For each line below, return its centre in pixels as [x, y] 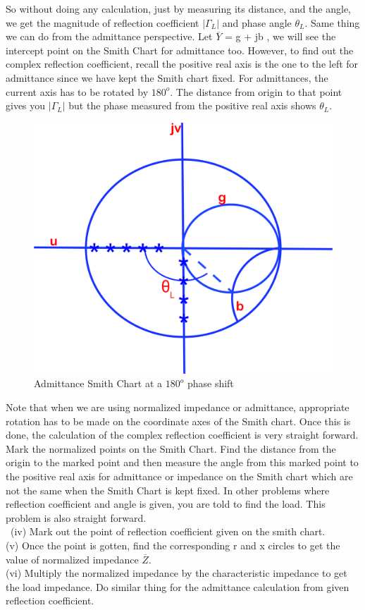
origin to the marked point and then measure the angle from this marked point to [182, 462]
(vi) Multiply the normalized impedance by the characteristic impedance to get [177, 573]
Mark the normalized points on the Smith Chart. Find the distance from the [171, 448]
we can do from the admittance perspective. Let [109, 36]
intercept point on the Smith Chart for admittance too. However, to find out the [180, 50]
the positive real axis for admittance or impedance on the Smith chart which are [179, 476]
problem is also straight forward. [76, 517]
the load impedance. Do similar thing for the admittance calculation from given [178, 586]
